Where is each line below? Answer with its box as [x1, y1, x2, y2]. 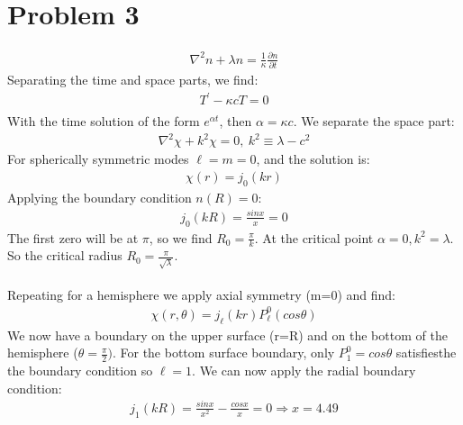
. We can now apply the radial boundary [192, 361, 416, 380]
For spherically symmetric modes [7, 149, 189, 168]
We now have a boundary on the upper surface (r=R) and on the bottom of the [7, 325, 448, 344]
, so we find [149, 228, 213, 247]
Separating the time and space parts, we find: [7, 69, 259, 88]
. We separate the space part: [293, 112, 455, 131]
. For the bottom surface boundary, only [112, 343, 335, 362]
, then [219, 112, 252, 131]
